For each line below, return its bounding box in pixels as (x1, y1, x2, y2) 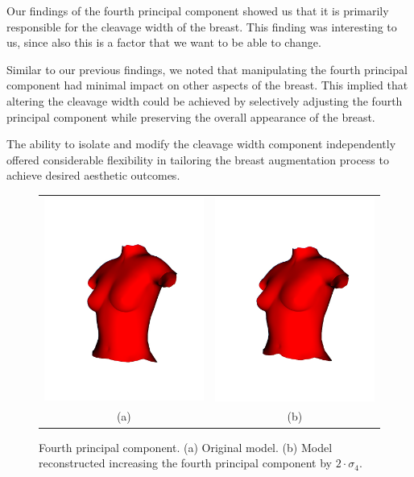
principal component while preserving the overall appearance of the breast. (6, 108, 375, 125)
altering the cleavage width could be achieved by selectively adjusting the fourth (6, 92, 403, 109)
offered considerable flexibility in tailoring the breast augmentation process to (6, 151, 389, 168)
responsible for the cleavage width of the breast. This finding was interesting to (6, 18, 397, 35)
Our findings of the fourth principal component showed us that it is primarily (6, 2, 389, 19)
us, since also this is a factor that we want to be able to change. (6, 34, 321, 51)
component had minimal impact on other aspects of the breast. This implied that (6, 77, 408, 93)
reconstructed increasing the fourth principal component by (39, 454, 332, 471)
